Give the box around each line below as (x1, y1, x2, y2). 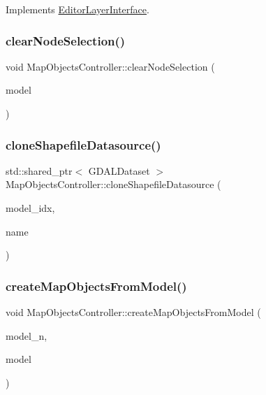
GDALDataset (88, 163, 150, 178)
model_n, (6, 328, 47, 343)
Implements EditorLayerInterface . (6, 2, 149, 16)
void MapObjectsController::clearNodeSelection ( (6, 59, 215, 73)
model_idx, (6, 201, 55, 215)
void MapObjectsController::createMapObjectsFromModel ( (6, 305, 261, 319)
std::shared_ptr (6, 163, 73, 178)
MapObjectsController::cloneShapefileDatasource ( (6, 177, 221, 192)
